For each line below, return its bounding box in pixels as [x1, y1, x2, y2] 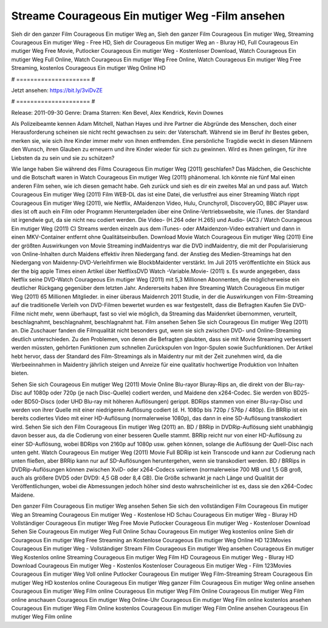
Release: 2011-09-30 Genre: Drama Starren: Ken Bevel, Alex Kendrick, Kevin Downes [11, 109, 224, 116]
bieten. [11, 370, 29, 377]
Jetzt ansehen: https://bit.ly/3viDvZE [11, 86, 103, 94]
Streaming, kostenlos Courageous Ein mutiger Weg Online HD [11, 64, 166, 72]
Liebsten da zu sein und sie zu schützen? [11, 154, 115, 161]
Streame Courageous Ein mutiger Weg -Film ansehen [11, 9, 285, 22]
